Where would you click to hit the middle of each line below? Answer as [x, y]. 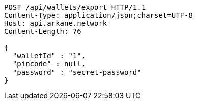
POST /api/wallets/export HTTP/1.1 [75, 7]
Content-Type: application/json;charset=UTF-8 [99, 15]
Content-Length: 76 [43, 31]
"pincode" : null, [49, 64]
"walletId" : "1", [49, 56]
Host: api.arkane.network [56, 23]
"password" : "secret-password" [77, 72]
